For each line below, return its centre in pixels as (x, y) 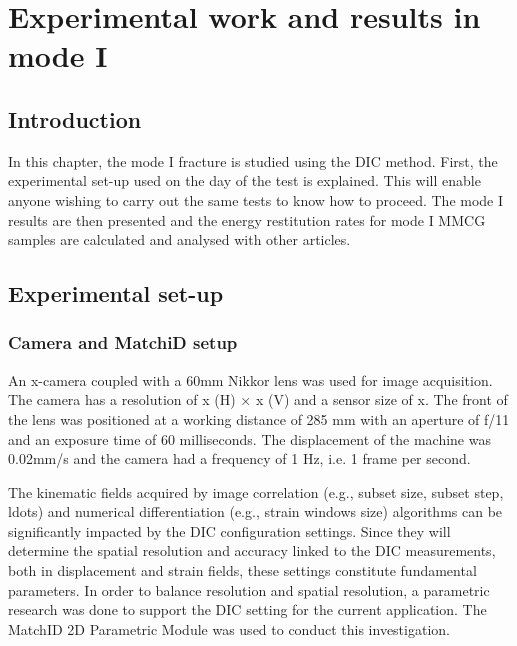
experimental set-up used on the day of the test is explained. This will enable (244, 180)
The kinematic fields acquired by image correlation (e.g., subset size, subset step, (256, 491)
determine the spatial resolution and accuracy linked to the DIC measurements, (252, 550)
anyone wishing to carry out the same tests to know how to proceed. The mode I (256, 199)
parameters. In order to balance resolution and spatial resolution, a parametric (249, 589)
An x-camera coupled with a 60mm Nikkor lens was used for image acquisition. (250, 379)
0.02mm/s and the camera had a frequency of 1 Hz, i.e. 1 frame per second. (239, 458)
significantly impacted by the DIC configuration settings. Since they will (229, 530)
